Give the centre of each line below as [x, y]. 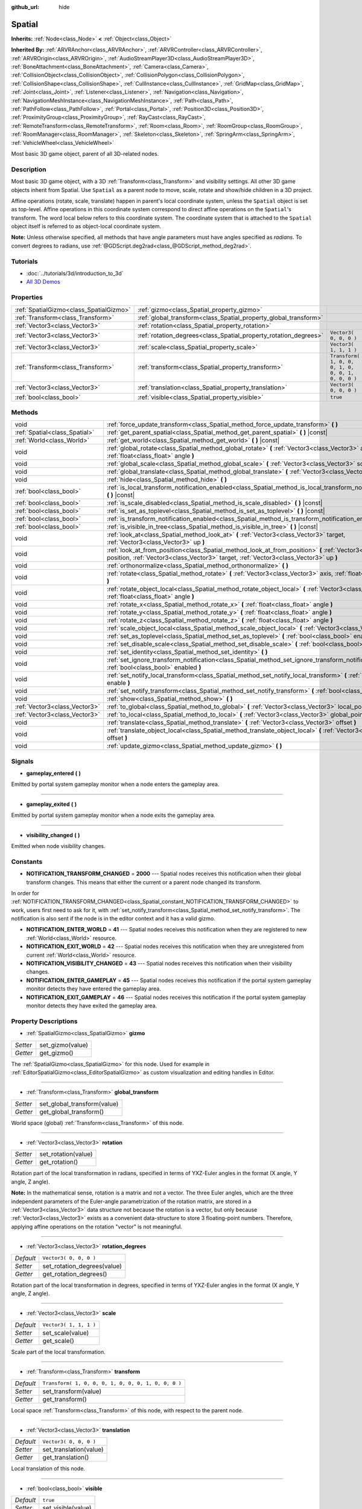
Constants [27, 861]
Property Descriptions [44, 1021]
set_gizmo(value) [64, 1045]
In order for [25, 893]
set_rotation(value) [66, 1154]
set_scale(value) [66, 1333]
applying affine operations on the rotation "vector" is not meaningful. [97, 1227]
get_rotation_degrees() [75, 1274]
